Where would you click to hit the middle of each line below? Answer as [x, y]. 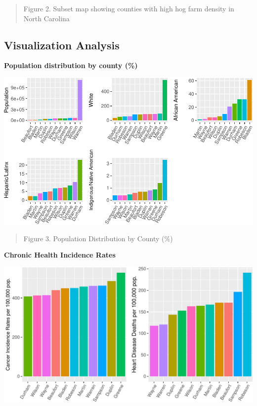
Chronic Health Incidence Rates [60, 255]
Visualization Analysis [62, 45]
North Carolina [46, 18]
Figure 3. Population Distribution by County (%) [98, 238]
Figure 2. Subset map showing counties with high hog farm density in [129, 8]
